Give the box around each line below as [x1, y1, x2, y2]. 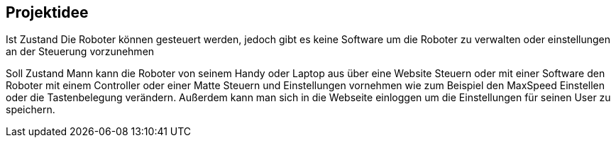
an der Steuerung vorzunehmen [6, 45, 155, 58]
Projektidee [6, 4, 89, 21]
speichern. [6, 103, 55, 116]
